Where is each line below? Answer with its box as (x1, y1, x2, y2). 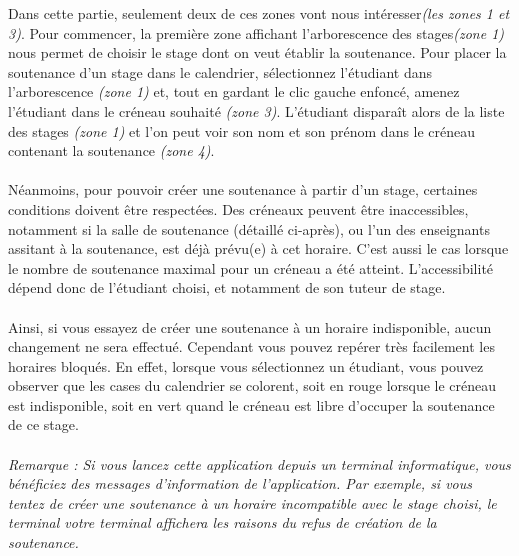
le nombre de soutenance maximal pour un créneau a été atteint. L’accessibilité (8, 257, 494, 278)
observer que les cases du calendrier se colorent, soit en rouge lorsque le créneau (8, 375, 497, 396)
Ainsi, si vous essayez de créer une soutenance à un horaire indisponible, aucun (8, 316, 492, 337)
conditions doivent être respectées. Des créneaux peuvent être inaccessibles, (8, 198, 469, 219)
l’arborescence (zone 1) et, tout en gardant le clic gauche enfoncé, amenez (8, 81, 460, 102)
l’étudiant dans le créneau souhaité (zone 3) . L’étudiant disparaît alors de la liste (8, 100, 505, 121)
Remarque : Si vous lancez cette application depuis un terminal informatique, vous (8, 453, 511, 474)
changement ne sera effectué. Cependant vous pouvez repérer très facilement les (8, 336, 495, 357)
